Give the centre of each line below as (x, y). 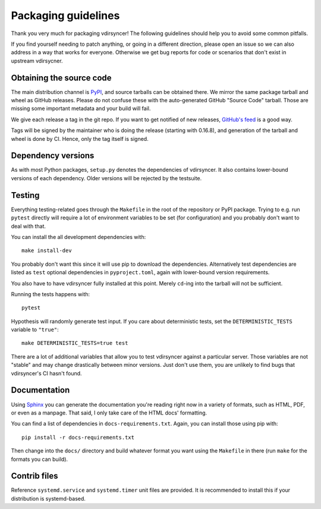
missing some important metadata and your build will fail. (81, 109)
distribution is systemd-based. (48, 498)
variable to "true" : (35, 329)
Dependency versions (53, 155)
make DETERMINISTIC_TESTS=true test (75, 343)
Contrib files (34, 476)
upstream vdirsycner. (37, 61)
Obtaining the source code (62, 78)
